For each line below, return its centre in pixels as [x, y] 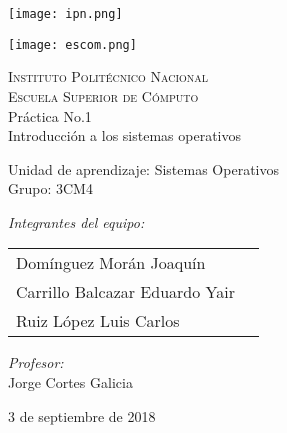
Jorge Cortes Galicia [70, 382]
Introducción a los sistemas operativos [125, 135]
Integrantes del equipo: [76, 221]
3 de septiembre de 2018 [82, 415]
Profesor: [36, 362]
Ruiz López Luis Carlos [98, 321]
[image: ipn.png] [65, 14]
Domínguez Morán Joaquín [111, 263]
